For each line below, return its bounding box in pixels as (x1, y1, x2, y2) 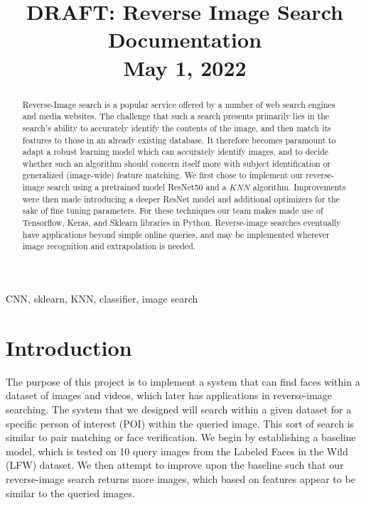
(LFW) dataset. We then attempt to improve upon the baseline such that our (6, 457, 344, 472)
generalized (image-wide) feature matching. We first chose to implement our (22, 169, 303, 181)
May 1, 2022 (123, 53, 247, 82)
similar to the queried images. (6, 485, 135, 500)
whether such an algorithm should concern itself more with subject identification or (22, 157, 331, 169)
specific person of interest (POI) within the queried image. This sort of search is (6, 416, 355, 430)
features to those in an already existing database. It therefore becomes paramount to (22, 134, 336, 146)
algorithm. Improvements (252, 181, 346, 193)
